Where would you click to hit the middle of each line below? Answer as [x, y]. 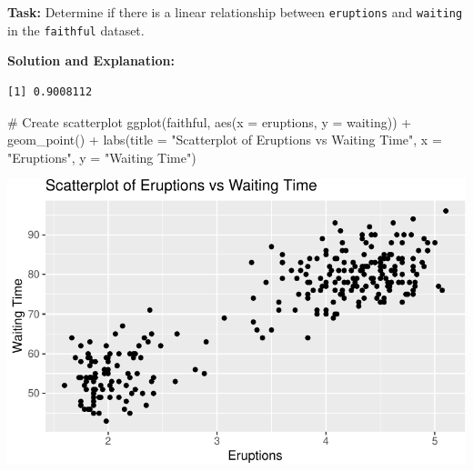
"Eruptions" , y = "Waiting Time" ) [102, 157]
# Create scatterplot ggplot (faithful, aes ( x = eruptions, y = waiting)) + [210, 121]
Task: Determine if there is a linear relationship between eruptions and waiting [235, 12]
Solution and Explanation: [91, 60]
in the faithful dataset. [76, 30]
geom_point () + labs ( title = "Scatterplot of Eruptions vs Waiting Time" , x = [225, 140]
